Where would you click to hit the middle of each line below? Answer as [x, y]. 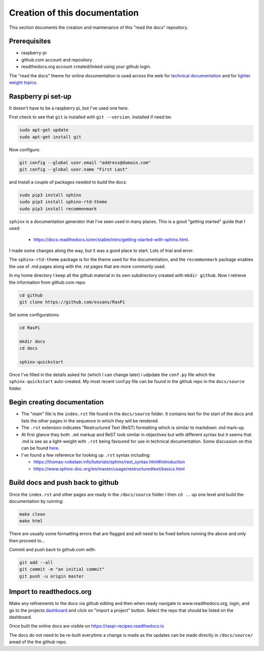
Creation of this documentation [74, 13]
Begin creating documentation [56, 402]
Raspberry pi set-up [40, 96]
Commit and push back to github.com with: [53, 550]
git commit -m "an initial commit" [62, 569]
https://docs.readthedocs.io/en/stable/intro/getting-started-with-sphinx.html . [111, 239]
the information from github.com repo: [48, 282]
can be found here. [40, 448]
